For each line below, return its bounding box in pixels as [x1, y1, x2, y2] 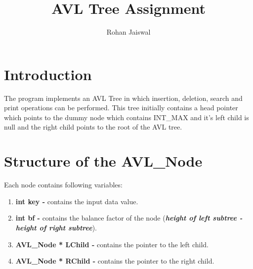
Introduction [4, 64, 92, 84]
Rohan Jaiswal [106, 27, 151, 37]
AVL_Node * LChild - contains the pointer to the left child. [15, 239, 209, 249]
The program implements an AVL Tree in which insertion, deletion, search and [4, 92, 243, 103]
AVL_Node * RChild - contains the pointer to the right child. [15, 256, 214, 266]
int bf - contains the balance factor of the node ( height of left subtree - [15, 213, 243, 223]
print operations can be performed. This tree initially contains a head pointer [4, 102, 238, 113]
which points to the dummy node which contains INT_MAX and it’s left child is [4, 112, 249, 122]
